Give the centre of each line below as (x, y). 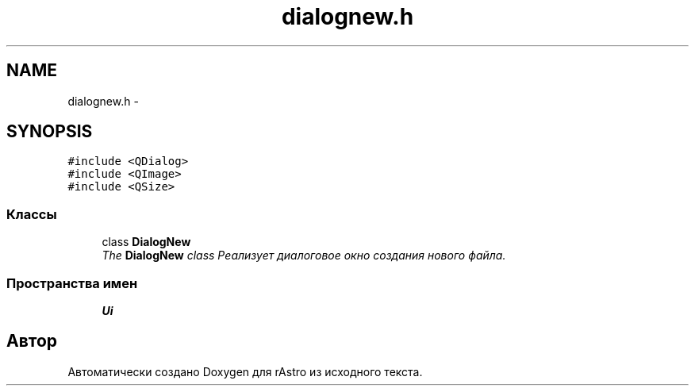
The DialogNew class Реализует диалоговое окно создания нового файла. (304, 256)
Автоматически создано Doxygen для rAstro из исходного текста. (245, 371)
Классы (32, 214)
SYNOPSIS (50, 132)
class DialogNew (146, 242)
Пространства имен (72, 283)
